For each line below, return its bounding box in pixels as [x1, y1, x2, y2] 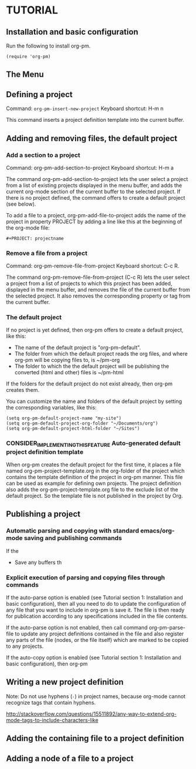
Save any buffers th [14, 559, 62, 566]
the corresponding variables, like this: [6, 404, 97, 411]
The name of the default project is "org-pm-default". [14, 344, 142, 351]
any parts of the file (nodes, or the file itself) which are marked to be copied [6, 637, 189, 644]
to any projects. [6, 642, 44, 650]
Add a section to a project [6, 151, 81, 159]
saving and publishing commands [23, 534, 122, 542]
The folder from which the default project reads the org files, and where [14, 350, 188, 357]
